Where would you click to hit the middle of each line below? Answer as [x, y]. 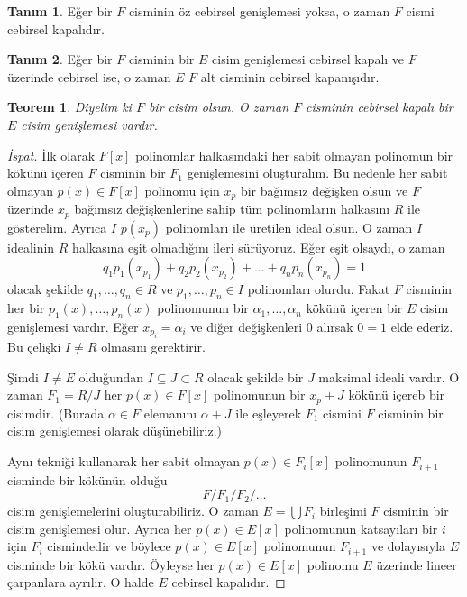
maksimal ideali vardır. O [389, 377]
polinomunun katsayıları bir [361, 528]
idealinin [31, 247]
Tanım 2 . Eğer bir [60, 59]
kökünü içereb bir [397, 395]
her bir [26, 308]
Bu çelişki [34, 347]
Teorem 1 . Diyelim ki [69, 107]
